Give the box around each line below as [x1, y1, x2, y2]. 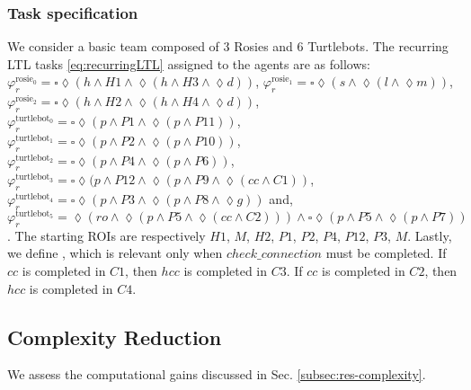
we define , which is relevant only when [7, 244, 223, 262]
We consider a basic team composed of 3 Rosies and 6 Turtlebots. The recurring [7, 37, 449, 56]
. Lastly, [407, 226, 452, 244]
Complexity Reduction [7, 323, 222, 350]
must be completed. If [325, 244, 447, 262]
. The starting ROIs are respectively [7, 226, 206, 244]
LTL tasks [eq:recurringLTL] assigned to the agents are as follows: [7, 54, 370, 73]
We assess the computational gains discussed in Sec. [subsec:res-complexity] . [7, 365, 426, 384]
